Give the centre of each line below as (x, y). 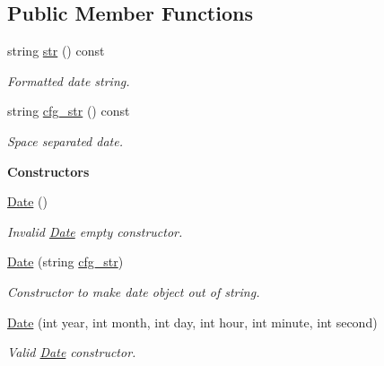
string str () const (56, 51)
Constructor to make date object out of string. (134, 291)
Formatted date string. (69, 80)
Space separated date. (65, 140)
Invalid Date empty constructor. (95, 231)
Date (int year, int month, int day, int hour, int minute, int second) (192, 322)
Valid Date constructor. (72, 352)
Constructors (48, 171)
